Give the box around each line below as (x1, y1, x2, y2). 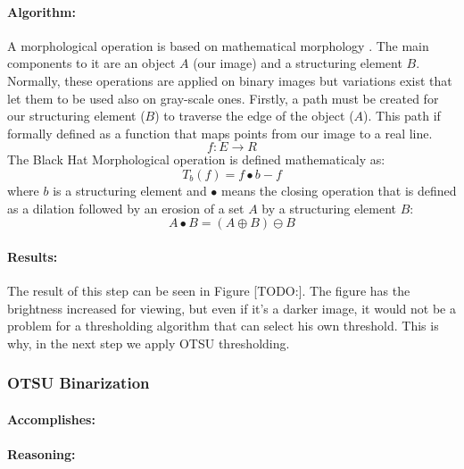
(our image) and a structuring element (193, 54, 402, 72)
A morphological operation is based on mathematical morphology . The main (7, 36, 429, 54)
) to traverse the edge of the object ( (154, 106, 354, 125)
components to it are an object (7, 54, 176, 72)
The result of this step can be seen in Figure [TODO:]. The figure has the (7, 281, 410, 299)
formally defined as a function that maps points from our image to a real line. (7, 123, 433, 142)
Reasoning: (7, 444, 76, 463)
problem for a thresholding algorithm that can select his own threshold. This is (7, 316, 439, 335)
